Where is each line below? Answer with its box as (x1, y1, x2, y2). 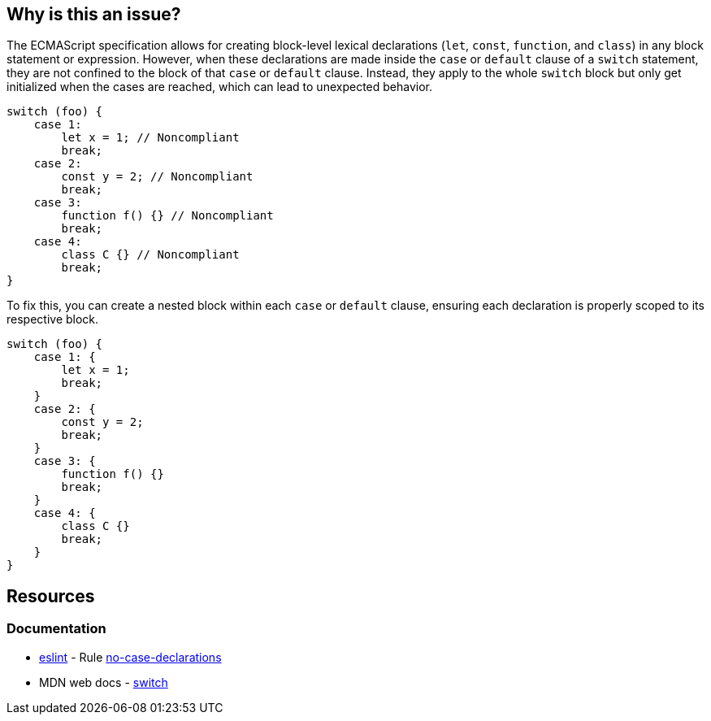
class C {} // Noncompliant (61, 248, 240, 262)
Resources (7, 585, 95, 606)
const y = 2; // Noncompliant (61, 170, 254, 184)
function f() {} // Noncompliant (61, 209, 274, 223)
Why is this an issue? (7, 4, 181, 24)
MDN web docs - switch (39, 675, 168, 689)
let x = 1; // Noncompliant (61, 131, 240, 145)
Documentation (7, 620, 106, 637)
